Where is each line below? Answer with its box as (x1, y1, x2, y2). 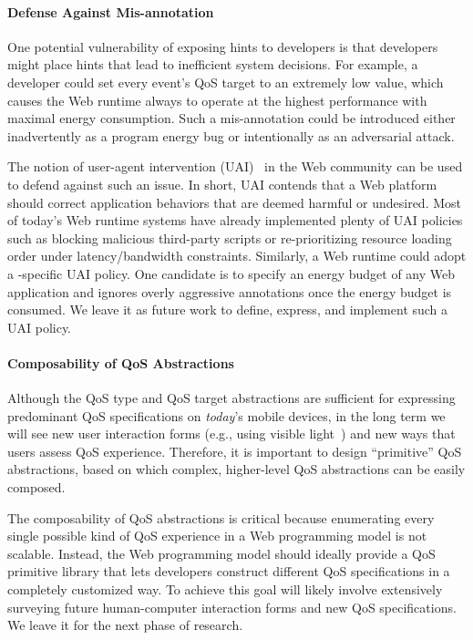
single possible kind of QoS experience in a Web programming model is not (7, 526, 427, 545)
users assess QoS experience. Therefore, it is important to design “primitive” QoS (7, 441, 462, 460)
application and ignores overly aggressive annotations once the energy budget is (7, 282, 452, 301)
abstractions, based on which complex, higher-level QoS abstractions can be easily (7, 459, 466, 479)
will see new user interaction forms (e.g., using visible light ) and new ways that (7, 424, 456, 443)
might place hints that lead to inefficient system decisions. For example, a (7, 55, 418, 74)
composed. (7, 478, 66, 497)
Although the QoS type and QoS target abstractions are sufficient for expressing (7, 388, 456, 408)
